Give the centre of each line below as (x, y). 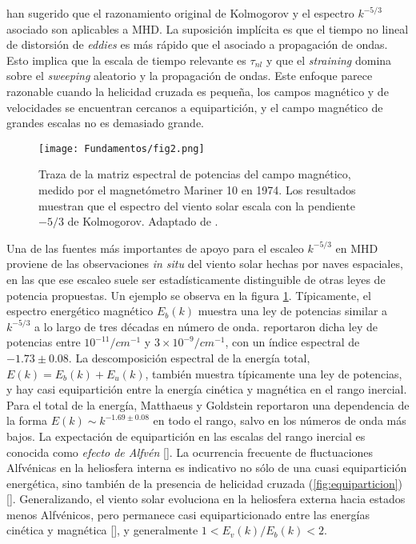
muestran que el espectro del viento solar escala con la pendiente (197, 205)
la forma (27, 420)
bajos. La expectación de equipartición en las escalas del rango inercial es (186, 436)
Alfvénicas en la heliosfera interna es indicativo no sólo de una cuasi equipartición (207, 468)
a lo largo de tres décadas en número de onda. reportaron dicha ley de (206, 326)
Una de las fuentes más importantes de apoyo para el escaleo (155, 248)
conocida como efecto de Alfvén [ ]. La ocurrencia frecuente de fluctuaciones (190, 452)
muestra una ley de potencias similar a (293, 311)
